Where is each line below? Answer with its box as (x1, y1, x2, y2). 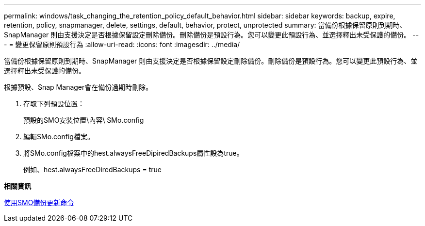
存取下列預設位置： (23, 99, 84, 108)
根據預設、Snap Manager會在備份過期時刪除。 (4, 83, 153, 91)
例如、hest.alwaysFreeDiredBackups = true (23, 165, 162, 174)
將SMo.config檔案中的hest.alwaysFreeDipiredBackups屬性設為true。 (23, 149, 244, 157)
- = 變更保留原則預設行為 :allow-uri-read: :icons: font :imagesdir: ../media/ (4, 40, 240, 48)
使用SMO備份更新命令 (4, 198, 74, 207)
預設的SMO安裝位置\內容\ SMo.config (23, 116, 144, 124)
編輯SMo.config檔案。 (23, 132, 94, 141)
